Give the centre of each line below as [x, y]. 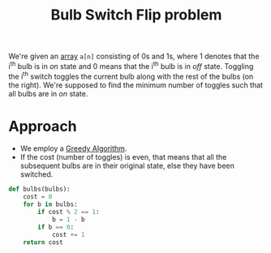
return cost [43, 242]
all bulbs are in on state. [48, 93]
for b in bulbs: [51, 204]
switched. [37, 174]
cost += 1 [68, 234]
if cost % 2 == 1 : [69, 212]
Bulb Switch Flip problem [136, 15]
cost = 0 [38, 197]
